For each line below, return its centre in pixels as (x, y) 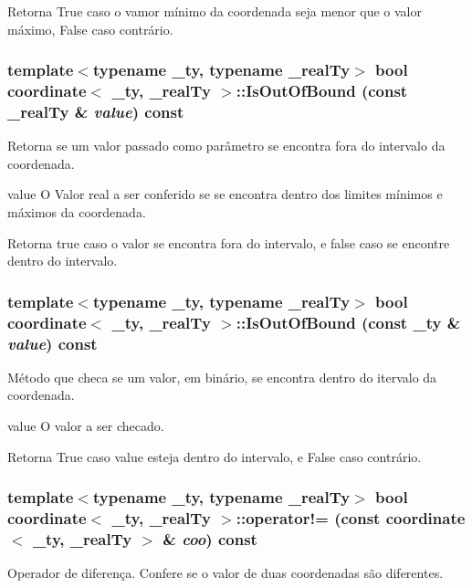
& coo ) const (210, 539)
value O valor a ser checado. (86, 426)
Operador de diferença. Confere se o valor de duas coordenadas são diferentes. (226, 573)
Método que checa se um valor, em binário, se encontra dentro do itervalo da (222, 377)
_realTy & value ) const (96, 111)
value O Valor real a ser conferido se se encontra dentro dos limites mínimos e (225, 194)
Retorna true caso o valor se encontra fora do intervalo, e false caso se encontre (229, 242)
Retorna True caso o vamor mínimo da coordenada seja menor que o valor (215, 11)
